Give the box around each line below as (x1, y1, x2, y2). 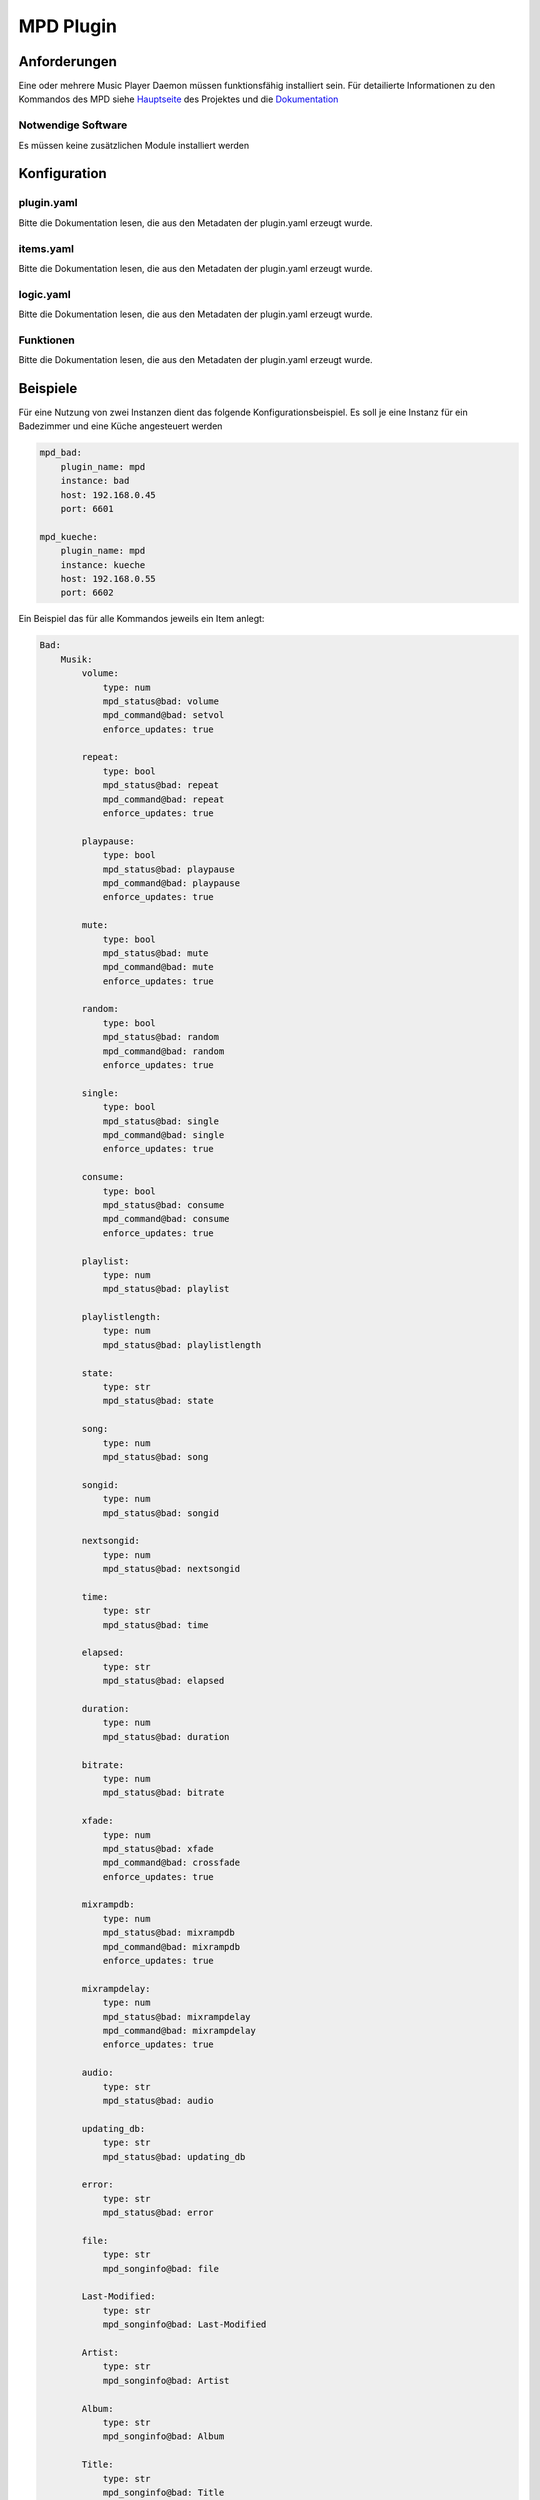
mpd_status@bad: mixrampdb (102, 1927, 235, 1939)
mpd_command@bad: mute (102, 961, 214, 973)
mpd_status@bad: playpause (102, 863, 235, 875)
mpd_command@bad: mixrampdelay (102, 2025, 257, 2036)
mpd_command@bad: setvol (102, 710, 225, 721)
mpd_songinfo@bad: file (102, 2263, 220, 2274)
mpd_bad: (39, 447, 83, 459)
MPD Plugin (18, 15, 117, 37)
